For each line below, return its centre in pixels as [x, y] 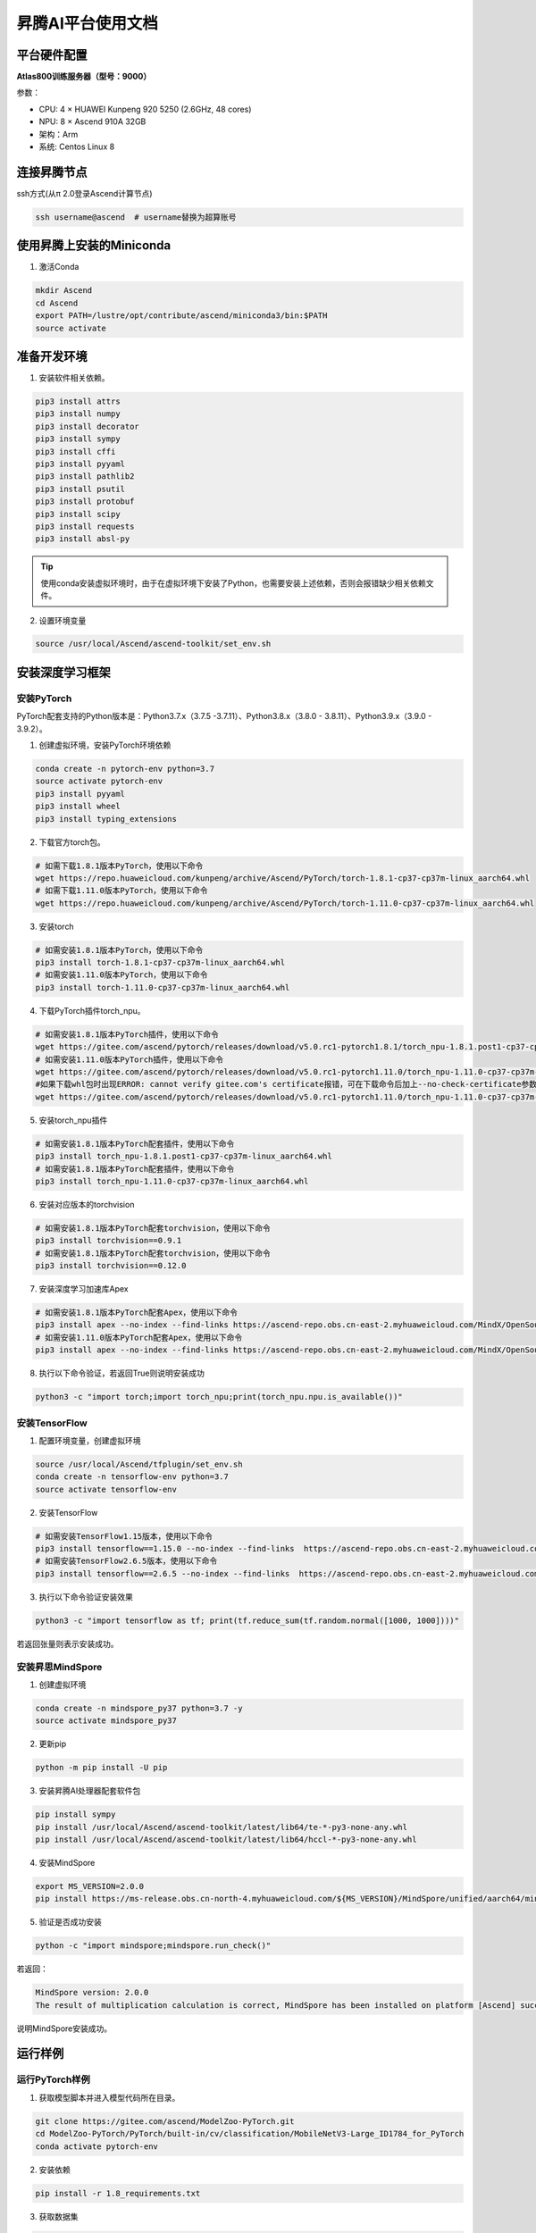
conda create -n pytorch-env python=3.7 [125, 769]
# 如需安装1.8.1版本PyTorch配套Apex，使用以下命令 [137, 1313]
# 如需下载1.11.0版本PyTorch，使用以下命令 [122, 891]
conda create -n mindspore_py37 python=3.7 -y [139, 1708]
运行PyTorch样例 [54, 2079]
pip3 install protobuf [85, 502]
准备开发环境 [52, 356]
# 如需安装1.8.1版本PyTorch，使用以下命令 [119, 950]
